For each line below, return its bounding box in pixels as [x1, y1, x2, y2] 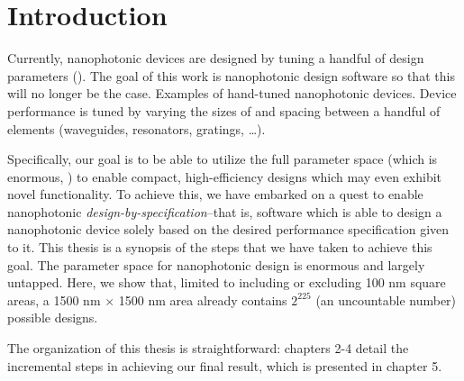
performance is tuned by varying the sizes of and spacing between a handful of [7, 101, 441, 120]
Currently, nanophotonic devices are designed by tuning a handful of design [7, 49, 424, 68]
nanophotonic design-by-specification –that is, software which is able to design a [7, 202, 442, 221]
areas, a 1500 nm [7, 290, 101, 309]
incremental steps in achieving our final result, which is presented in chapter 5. [7, 356, 442, 375]
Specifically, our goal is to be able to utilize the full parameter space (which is [7, 150, 438, 168]
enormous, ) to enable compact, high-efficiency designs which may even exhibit [7, 167, 442, 186]
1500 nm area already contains [118, 290, 287, 309]
